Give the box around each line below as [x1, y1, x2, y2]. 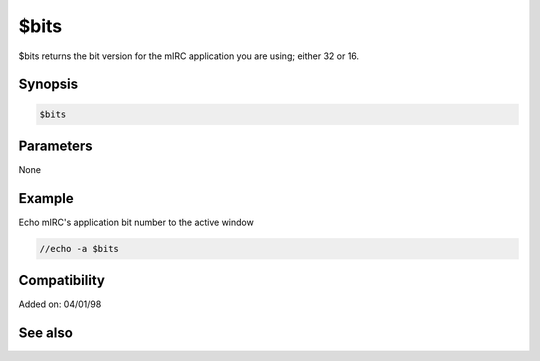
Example [18, 190, 74, 207]
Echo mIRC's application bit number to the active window [18, 216, 254, 228]
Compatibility [18, 272, 105, 289]
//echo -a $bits [39, 243, 120, 254]
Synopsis [18, 76, 79, 93]
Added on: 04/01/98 [18, 298, 102, 310]
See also [18, 325, 74, 342]
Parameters [18, 137, 93, 154]
